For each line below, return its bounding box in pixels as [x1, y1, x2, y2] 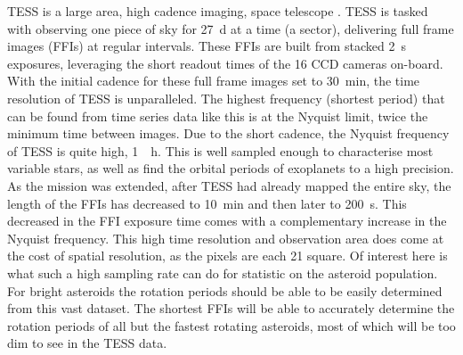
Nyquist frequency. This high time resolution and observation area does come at [7, 228, 444, 247]
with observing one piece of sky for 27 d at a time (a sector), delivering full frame [7, 19, 454, 37]
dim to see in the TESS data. [7, 334, 167, 352]
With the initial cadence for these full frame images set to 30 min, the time [7, 71, 420, 90]
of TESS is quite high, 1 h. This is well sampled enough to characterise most [7, 141, 434, 160]
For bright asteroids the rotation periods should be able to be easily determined [7, 281, 443, 300]
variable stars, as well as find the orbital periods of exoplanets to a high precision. [7, 159, 454, 177]
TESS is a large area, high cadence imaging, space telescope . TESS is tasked [7, 2, 428, 20]
